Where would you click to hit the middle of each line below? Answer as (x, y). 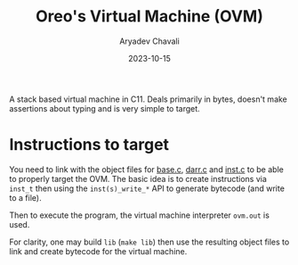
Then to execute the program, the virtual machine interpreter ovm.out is (139, 215)
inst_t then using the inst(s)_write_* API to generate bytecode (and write (147, 188)
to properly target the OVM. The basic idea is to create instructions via (138, 178)
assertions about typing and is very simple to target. (105, 108)
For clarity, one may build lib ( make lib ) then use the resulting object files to (149, 242)
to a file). (25, 197)
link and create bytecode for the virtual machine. (98, 251)
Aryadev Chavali (149, 41)
